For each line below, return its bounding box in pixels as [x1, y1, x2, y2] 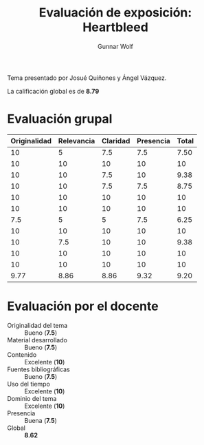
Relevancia [58, 136, 95, 145]
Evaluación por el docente [7, 298, 159, 314]
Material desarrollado [7, 335, 67, 344]
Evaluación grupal [7, 112, 113, 127]
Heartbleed [82, 19, 149, 35]
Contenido [7, 350, 37, 359]
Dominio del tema [7, 394, 57, 402]
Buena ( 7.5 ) [24, 416, 57, 424]
